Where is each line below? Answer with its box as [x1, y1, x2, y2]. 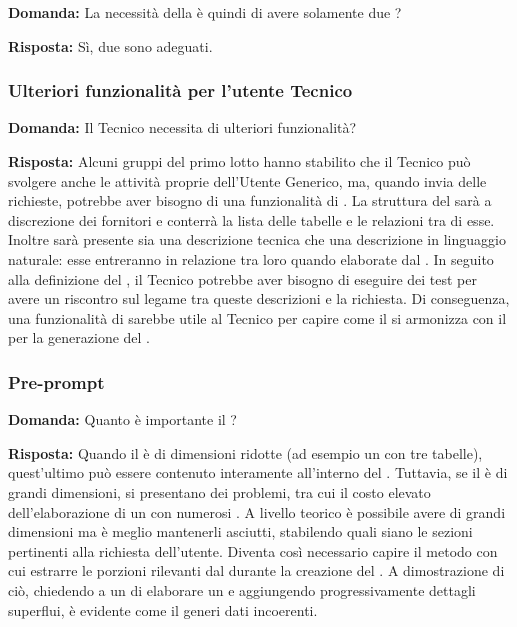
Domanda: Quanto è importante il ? [8, 409, 237, 430]
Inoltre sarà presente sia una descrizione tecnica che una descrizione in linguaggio [8, 229, 506, 250]
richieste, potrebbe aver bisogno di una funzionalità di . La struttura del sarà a [8, 190, 492, 211]
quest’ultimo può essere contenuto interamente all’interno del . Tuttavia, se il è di [8, 462, 508, 483]
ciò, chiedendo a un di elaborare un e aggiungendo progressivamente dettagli [8, 579, 476, 600]
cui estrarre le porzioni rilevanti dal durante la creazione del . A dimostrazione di [8, 560, 505, 581]
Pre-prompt [8, 369, 105, 394]
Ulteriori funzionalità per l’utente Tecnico [8, 78, 353, 103]
